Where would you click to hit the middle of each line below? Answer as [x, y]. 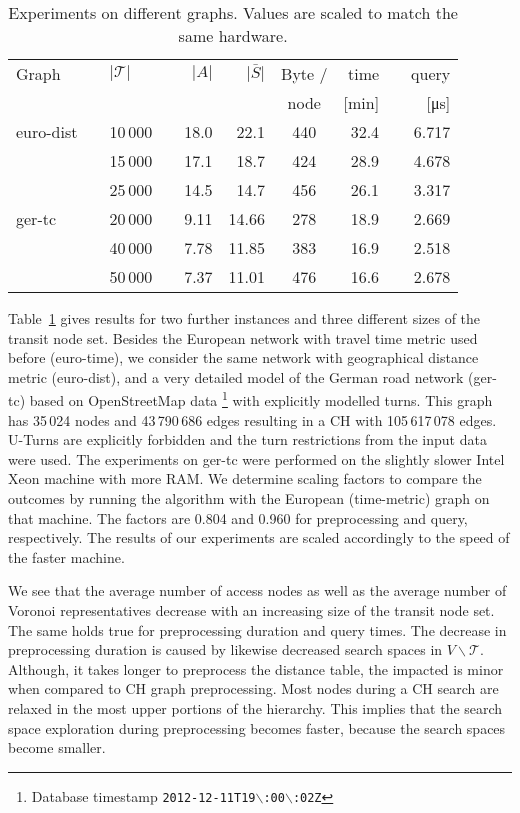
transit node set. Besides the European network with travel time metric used [243, 337]
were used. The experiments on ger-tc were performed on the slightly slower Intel [256, 458]
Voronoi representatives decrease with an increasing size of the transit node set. [251, 609]
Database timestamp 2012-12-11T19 [143, 795]
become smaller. [57, 747]
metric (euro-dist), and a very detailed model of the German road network [236, 376]
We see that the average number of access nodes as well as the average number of [257, 590]
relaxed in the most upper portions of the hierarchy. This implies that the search [255, 707]
